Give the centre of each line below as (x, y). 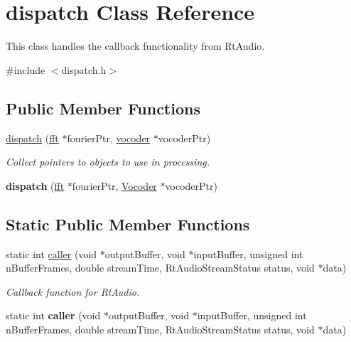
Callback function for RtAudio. (73, 291)
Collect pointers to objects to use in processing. (108, 162)
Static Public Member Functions (128, 224)
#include (26, 69)
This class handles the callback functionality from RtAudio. (135, 46)
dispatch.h (84, 69)
